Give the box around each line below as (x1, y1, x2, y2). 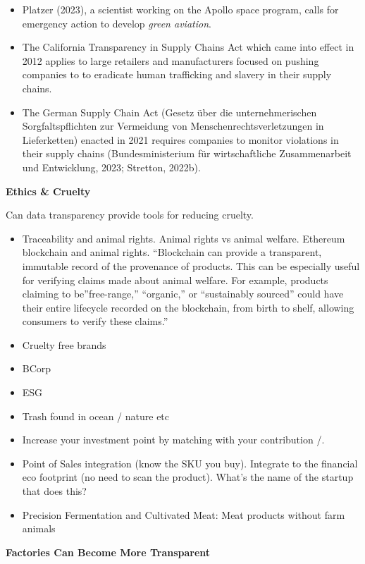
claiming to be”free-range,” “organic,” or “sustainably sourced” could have (22, 286, 344, 301)
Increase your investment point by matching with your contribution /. (22, 432, 325, 447)
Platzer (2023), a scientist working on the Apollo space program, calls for (22, 2, 339, 16)
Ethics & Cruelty (6, 183, 91, 198)
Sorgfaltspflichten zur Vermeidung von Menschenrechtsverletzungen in (22, 118, 324, 133)
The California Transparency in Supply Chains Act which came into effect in (22, 39, 354, 54)
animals (22, 521, 56, 536)
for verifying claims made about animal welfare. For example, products (22, 272, 328, 287)
